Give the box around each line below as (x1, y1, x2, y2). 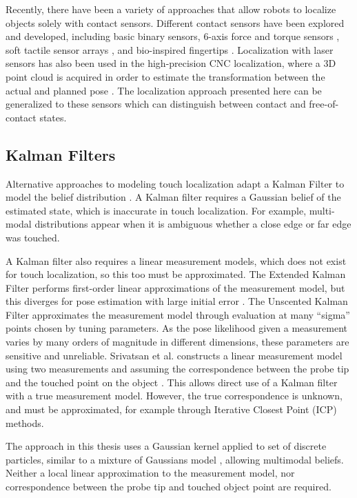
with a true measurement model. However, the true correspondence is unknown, (6, 388, 343, 403)
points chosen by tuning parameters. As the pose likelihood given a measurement (6, 321, 348, 335)
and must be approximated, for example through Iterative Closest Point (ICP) (6, 402, 337, 417)
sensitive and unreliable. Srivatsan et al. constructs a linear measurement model (6, 348, 343, 362)
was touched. (6, 230, 60, 244)
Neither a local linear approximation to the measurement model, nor (6, 466, 295, 480)
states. (39, 110, 67, 124)
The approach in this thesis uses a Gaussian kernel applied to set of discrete (6, 439, 327, 453)
